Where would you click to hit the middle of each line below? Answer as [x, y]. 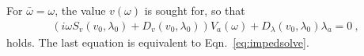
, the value [80, 10]
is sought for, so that [195, 10]
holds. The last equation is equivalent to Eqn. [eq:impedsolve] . [158, 42]
